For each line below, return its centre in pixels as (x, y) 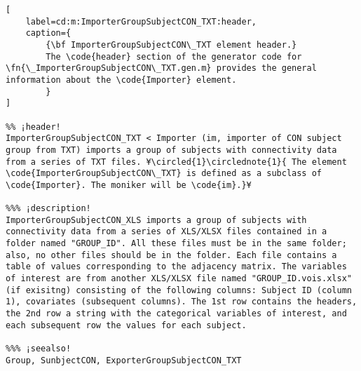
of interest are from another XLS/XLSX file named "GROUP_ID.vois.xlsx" (179, 279)
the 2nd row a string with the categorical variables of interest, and (176, 314)
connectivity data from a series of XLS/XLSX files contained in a (166, 232)
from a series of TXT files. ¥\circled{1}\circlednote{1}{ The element (176, 162)
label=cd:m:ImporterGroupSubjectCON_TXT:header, (141, 21)
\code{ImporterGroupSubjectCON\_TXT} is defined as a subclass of (164, 174)
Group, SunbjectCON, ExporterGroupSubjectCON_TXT (124, 360)
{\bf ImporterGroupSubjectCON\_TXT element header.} (171, 45)
